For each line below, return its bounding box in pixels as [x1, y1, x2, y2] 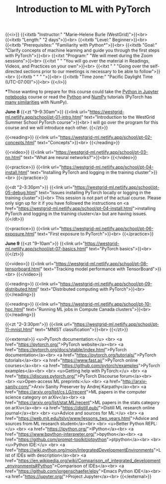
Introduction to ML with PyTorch [15, 3, 151, 15]
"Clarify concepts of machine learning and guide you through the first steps [5, 47, 160, 53]
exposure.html [5, 231, 35, 237]
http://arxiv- [122, 379, 147, 385]
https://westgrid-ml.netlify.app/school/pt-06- [61, 226, 154, 232]
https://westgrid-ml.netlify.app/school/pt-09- [60, 281, 153, 287]
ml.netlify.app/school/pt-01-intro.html [5, 114, 82, 120]
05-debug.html [5, 190, 36, 196]
